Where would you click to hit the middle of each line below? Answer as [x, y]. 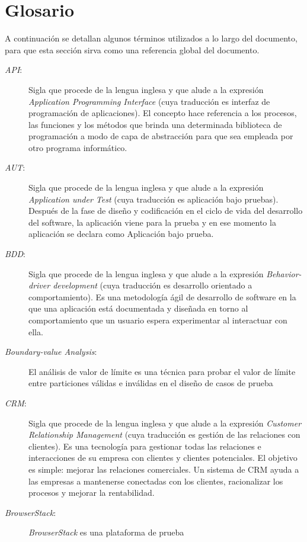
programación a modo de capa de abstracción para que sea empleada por [161, 136]
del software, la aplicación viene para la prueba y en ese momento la [152, 222]
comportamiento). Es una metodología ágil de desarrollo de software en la [162, 296]
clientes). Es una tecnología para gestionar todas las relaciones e [145, 446]
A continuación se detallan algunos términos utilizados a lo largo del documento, [151, 38]
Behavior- [284, 273]
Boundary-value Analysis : [51, 352]
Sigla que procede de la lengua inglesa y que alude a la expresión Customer [165, 423]
